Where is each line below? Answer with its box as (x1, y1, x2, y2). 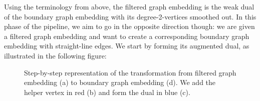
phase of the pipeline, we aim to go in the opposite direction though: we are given (4, 21, 255, 31)
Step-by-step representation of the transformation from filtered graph (24, 67, 236, 77)
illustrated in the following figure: (4, 50, 107, 60)
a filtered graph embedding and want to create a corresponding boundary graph (4, 30, 249, 41)
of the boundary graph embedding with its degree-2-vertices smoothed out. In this (4, 11, 256, 21)
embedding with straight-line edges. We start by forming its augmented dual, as (4, 40, 249, 51)
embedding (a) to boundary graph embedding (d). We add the (24, 77, 216, 87)
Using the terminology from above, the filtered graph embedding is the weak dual (4, 1, 254, 11)
